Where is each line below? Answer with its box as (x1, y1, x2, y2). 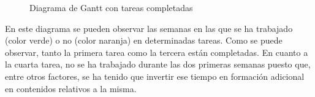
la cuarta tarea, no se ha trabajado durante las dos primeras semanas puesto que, (5, 58, 311, 71)
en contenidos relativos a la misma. (5, 82, 137, 95)
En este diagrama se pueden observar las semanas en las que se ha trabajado (5, 21, 293, 34)
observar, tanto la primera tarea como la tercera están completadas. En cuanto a (5, 45, 308, 58)
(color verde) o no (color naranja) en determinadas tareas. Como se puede (5, 34, 283, 47)
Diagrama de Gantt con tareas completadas (29, 1, 193, 14)
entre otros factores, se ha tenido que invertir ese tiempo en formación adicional (5, 69, 305, 82)
